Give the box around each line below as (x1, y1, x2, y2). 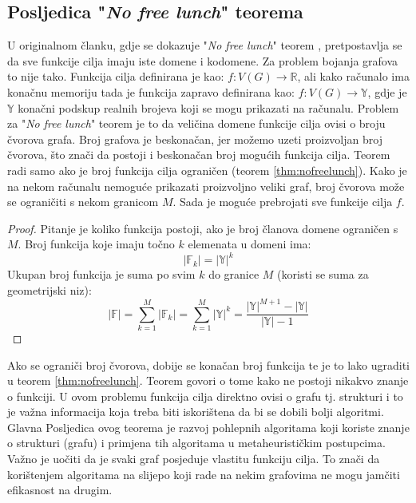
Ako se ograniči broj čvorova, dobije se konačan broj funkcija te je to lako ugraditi (7, 356, 410, 373)
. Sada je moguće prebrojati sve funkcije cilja (172, 193, 393, 210)
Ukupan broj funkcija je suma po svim (7, 266, 196, 283)
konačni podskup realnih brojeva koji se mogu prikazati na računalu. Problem (18, 99, 399, 116)
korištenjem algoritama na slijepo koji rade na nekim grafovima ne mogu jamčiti (7, 465, 400, 482)
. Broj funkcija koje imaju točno (18, 236, 175, 252)
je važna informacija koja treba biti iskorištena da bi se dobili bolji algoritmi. (7, 403, 384, 420)
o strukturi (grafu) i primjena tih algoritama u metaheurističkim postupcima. (7, 434, 386, 451)
